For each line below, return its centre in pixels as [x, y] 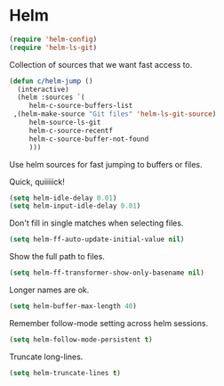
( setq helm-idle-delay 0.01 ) [63, 198]
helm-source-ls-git [65, 123]
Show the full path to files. [57, 257]
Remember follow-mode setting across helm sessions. [109, 323]
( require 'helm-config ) [53, 39]
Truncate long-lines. [46, 357]
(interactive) [43, 89]
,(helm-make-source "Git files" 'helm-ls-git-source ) [115, 114]
